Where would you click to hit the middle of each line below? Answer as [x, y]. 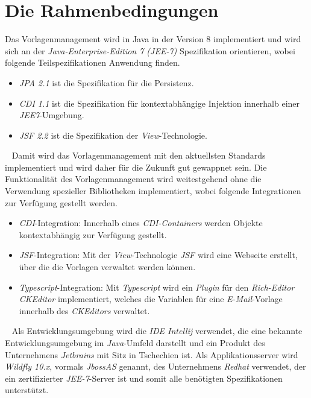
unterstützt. [27, 390]
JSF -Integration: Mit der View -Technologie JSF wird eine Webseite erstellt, [158, 255]
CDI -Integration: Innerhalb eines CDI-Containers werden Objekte [141, 223]
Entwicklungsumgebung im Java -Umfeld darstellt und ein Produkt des [135, 343]
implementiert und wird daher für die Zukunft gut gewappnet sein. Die [136, 167]
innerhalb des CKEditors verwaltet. [84, 310]
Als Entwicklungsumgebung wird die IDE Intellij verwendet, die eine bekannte [157, 331]
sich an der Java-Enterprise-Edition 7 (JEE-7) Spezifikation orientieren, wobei [150, 50]
